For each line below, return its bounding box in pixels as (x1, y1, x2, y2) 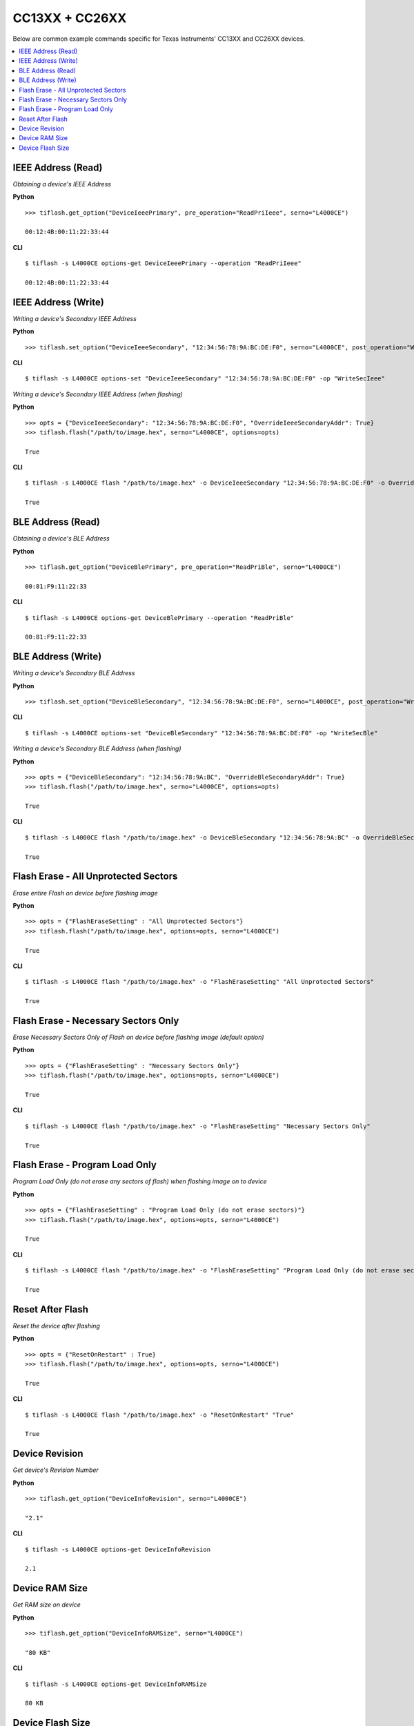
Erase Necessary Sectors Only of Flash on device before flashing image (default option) (12, 1033, 265, 1041)
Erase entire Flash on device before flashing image (12, 889, 158, 897)
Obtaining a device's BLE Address (12, 534, 110, 543)
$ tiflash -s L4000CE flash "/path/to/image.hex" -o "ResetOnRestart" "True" (25, 1410, 295, 1419)
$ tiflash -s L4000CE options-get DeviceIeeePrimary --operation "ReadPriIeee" (25, 260, 302, 267)
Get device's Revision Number (12, 1466, 99, 1474)
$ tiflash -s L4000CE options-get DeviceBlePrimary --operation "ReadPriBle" (25, 614, 295, 621)
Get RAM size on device (12, 1600, 81, 1609)
